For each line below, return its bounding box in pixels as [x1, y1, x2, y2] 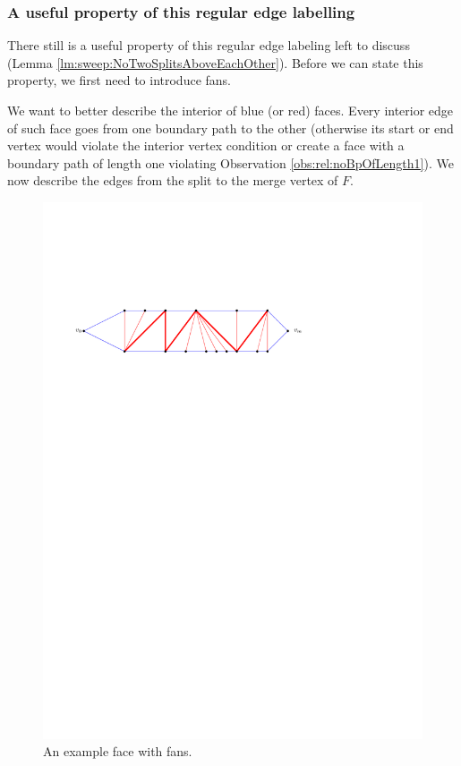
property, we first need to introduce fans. [7, 71, 231, 89]
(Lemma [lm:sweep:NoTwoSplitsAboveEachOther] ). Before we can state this [7, 53, 423, 72]
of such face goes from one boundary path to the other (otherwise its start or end [7, 118, 454, 137]
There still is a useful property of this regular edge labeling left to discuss [7, 36, 410, 55]
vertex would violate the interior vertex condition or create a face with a [7, 136, 405, 155]
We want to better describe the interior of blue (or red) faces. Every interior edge [7, 101, 454, 119]
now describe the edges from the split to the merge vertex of [7, 171, 338, 190]
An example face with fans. [43, 742, 192, 761]
